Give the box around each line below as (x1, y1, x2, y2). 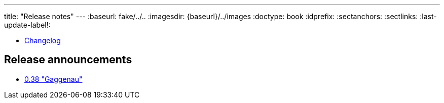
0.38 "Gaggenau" (24, 74, 83, 83)
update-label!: (4, 21, 51, 29)
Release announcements (4, 53, 132, 66)
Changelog (24, 36, 61, 45)
